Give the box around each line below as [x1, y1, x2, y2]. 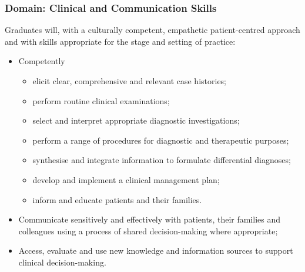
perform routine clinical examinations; [32, 94, 170, 107]
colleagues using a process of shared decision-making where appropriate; [18, 224, 278, 237]
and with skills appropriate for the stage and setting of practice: [5, 35, 236, 47]
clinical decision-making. [18, 256, 106, 268]
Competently [18, 55, 65, 67]
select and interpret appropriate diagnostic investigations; [32, 114, 240, 127]
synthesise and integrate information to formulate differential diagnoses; [32, 154, 291, 166]
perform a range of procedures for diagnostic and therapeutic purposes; [32, 134, 289, 146]
